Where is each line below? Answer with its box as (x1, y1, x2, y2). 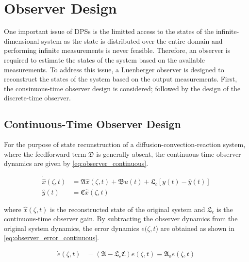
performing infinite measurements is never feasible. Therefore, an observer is (4, 45, 231, 55)
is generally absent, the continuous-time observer (96, 148, 241, 159)
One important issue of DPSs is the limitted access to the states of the (4, 26, 214, 36)
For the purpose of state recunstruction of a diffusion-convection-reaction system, (4, 139, 246, 149)
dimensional (4, 35, 39, 46)
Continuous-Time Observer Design (4, 116, 181, 131)
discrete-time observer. (4, 93, 71, 103)
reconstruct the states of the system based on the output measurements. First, (4, 74, 237, 84)
